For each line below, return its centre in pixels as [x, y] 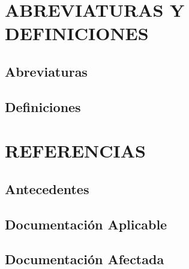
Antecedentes [47, 188]
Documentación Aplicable [86, 224]
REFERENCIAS [76, 151]
